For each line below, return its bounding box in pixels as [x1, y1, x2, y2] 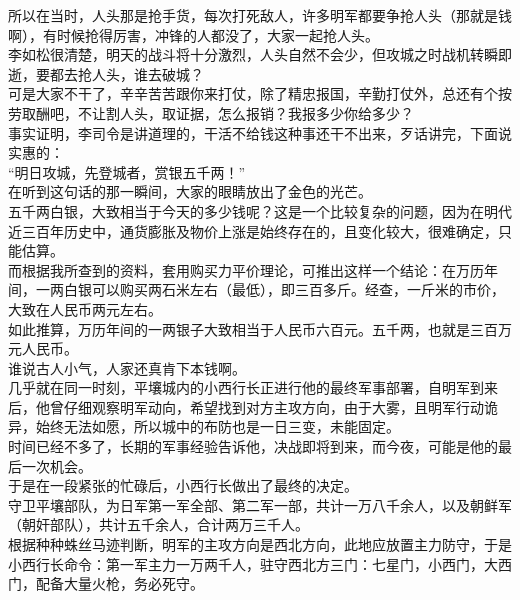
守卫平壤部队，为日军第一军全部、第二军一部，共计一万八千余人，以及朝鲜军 [8, 494, 512, 515]
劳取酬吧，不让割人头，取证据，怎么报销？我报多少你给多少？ [8, 102, 414, 123]
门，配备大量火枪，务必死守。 [8, 573, 204, 594]
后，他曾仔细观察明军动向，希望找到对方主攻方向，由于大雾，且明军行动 [8, 396, 484, 417]
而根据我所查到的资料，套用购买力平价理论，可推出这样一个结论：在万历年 [8, 259, 498, 280]
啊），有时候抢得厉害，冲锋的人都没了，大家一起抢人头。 [8, 24, 379, 45]
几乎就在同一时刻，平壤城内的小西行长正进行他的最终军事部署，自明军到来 [8, 377, 498, 398]
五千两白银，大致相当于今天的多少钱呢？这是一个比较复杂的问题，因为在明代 [8, 200, 512, 221]
